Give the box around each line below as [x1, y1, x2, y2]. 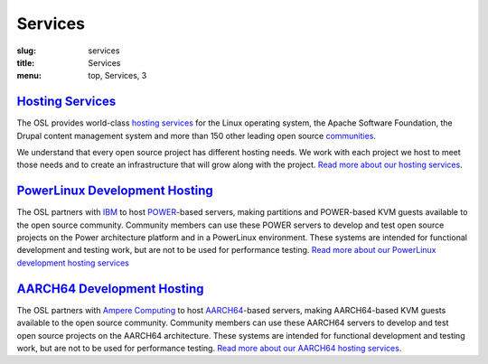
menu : [16, 70, 42, 81]
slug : [16, 45, 36, 56]
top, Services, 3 [88, 70, 147, 81]
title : [16, 57, 35, 68]
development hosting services [16, 257, 130, 268]
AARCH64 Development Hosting [16, 281, 204, 296]
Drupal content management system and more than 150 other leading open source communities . [16, 130, 377, 141]
